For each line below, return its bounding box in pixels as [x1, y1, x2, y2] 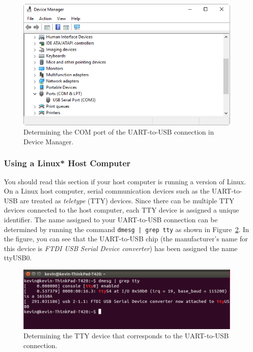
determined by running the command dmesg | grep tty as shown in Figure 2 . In [4, 224, 249, 234]
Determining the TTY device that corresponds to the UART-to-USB [23, 331, 229, 341]
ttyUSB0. [4, 253, 32, 263]
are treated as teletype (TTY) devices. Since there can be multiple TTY [19, 195, 234, 205]
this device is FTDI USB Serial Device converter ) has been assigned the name [4, 243, 238, 253]
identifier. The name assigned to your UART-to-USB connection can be [4, 215, 218, 225]
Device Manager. [23, 136, 74, 146]
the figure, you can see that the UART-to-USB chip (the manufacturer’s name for [4, 234, 248, 244]
